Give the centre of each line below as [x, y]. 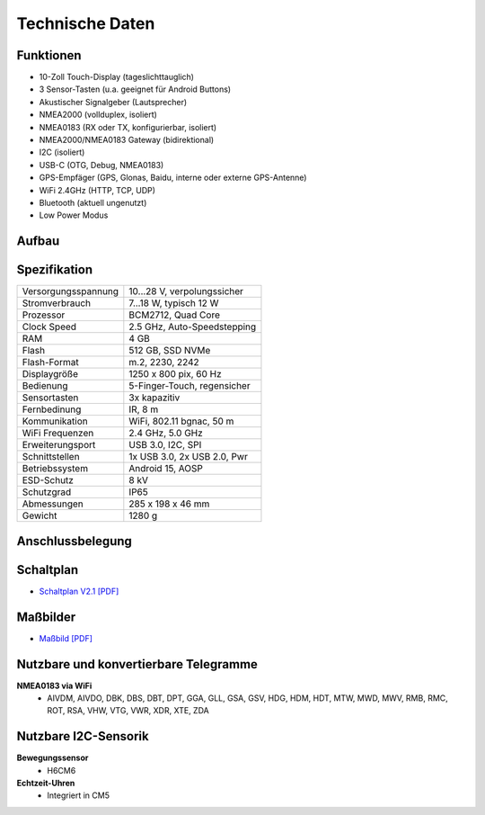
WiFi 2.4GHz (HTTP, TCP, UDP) [97, 190]
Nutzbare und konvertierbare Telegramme [137, 664]
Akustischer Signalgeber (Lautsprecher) [113, 102]
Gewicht [40, 515]
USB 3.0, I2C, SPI [165, 445]
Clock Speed [49, 327]
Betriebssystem [55, 469]
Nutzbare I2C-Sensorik [83, 736]
